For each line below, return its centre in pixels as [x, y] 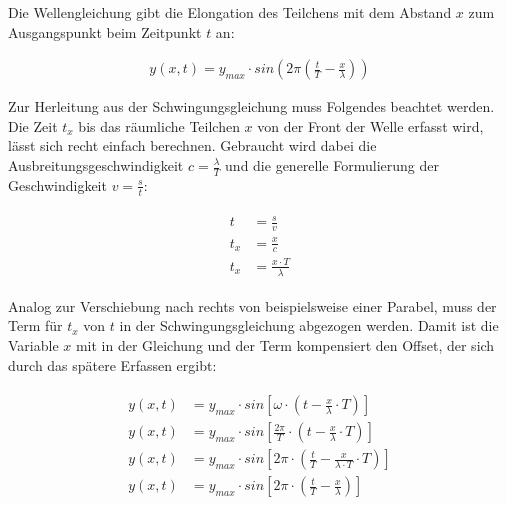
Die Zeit [33, 125]
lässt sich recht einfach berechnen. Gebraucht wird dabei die [192, 145]
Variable [33, 345]
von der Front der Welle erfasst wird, [370, 125]
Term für [35, 325]
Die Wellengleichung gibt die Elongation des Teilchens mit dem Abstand [230, 12]
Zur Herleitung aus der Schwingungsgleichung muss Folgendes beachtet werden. [251, 106]
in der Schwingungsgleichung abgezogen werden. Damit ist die [309, 325]
